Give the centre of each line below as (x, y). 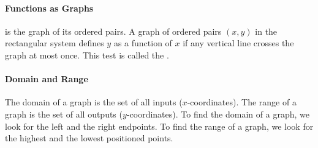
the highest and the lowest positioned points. (89, 138)
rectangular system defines (55, 43)
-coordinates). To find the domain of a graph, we (218, 114)
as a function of (143, 43)
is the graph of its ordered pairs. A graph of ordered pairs (113, 31)
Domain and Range (47, 79)
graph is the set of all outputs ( (64, 114)
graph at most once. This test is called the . (87, 55)
